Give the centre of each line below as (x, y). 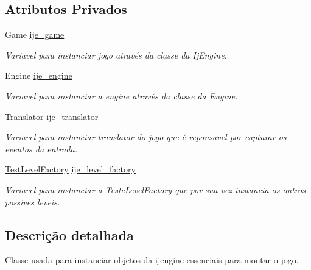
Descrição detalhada (69, 234)
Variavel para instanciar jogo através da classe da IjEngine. (116, 55)
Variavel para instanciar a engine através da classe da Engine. (121, 95)
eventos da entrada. (41, 148)
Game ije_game (35, 34)
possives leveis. (33, 201)
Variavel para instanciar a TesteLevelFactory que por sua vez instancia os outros (155, 189)
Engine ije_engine (39, 75)
